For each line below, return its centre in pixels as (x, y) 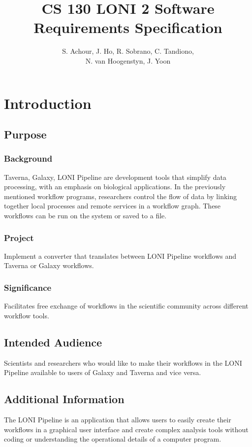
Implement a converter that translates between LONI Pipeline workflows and (120, 256)
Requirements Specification (128, 27)
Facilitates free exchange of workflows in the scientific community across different (126, 306)
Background (28, 158)
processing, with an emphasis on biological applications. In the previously (115, 187)
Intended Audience (53, 342)
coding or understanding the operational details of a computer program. (113, 439)
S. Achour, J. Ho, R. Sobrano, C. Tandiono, (128, 51)
